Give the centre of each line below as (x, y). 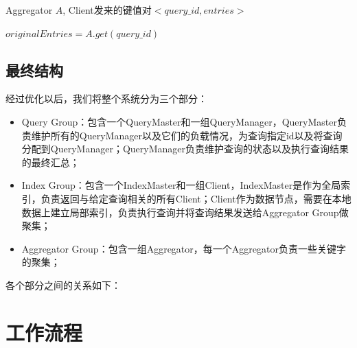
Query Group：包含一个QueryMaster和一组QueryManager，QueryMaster (179, 121)
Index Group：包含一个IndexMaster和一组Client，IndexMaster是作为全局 (181, 185)
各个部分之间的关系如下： (63, 285)
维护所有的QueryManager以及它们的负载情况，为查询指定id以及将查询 (187, 135)
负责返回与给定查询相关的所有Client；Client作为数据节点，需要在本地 (196, 198)
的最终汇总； (50, 162)
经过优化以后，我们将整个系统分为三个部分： (106, 98)
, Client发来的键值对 (107, 10)
